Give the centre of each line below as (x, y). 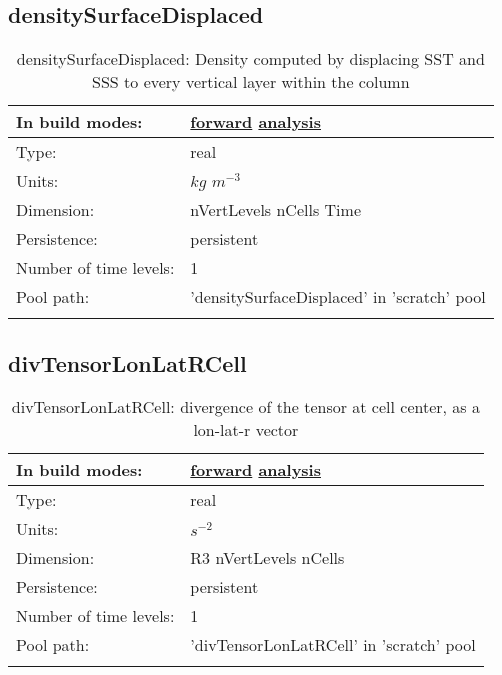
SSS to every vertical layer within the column (251, 82)
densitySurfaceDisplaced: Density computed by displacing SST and (250, 59)
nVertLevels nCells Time (275, 210)
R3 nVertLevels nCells (267, 558)
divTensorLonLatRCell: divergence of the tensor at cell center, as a (245, 407)
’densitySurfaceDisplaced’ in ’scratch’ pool (338, 297)
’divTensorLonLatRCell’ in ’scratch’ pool (333, 645)
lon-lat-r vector (246, 430)
